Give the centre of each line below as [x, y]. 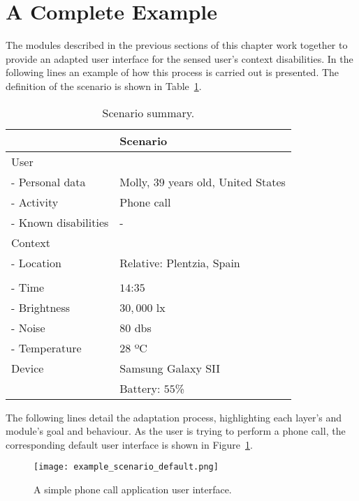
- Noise [28, 327]
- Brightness [41, 307]
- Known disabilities [60, 222]
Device [28, 368]
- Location [36, 262]
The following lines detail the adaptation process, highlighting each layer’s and [174, 417]
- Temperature [46, 347]
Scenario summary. [148, 112]
